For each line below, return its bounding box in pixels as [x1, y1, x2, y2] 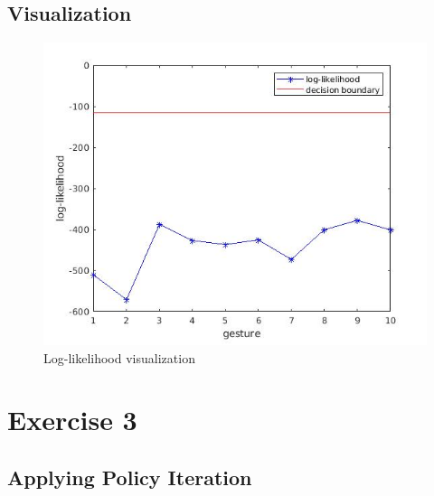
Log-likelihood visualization [43, 348, 195, 367]
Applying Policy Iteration [7, 463, 252, 491]
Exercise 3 [7, 401, 137, 438]
